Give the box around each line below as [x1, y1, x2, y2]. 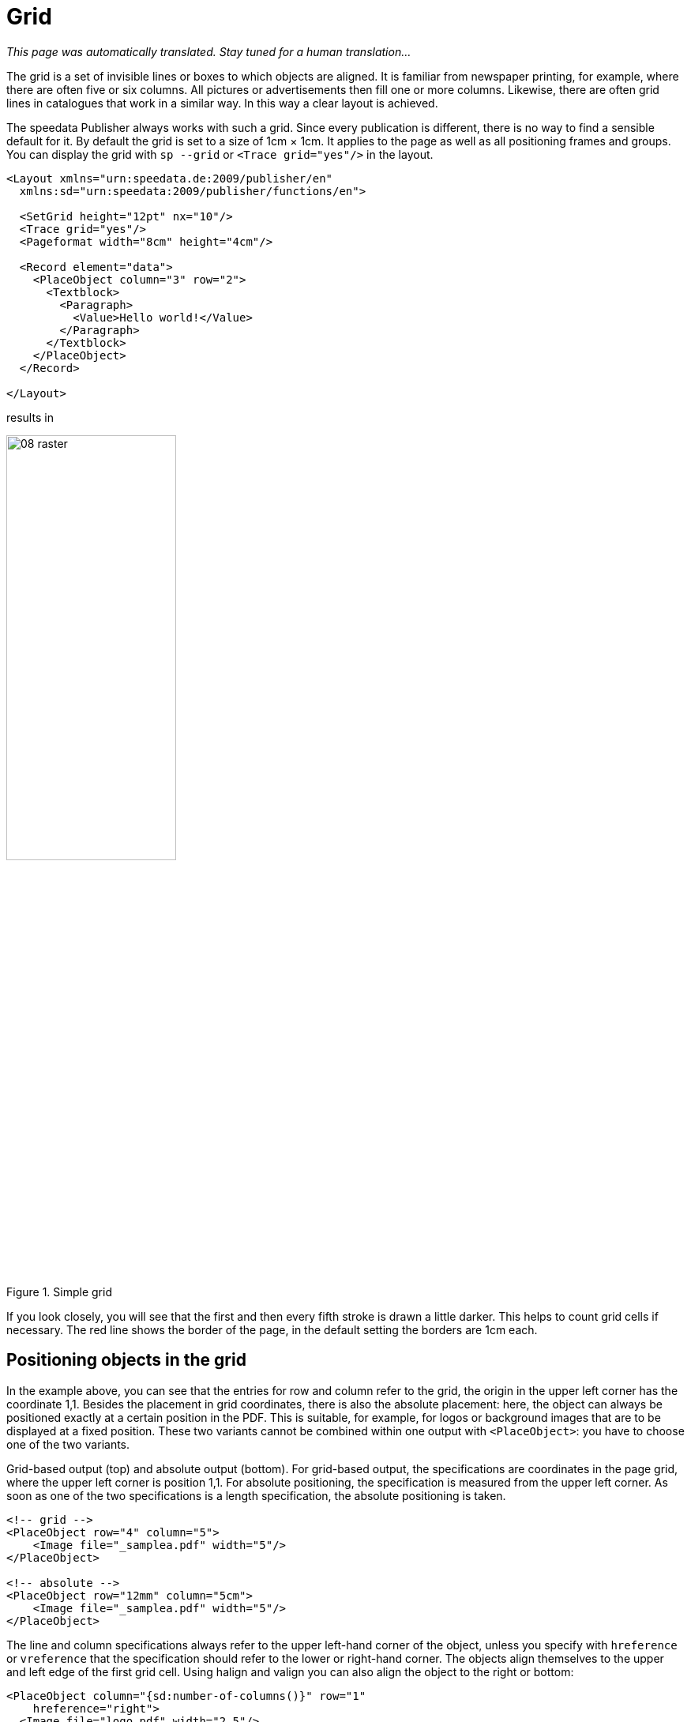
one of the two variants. [6, 1437, 130, 1451]
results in [6, 410, 54, 424]
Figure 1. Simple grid [6, 1284, 112, 1299]
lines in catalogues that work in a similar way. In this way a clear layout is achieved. [6, 96, 438, 110]
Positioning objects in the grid [6, 1350, 246, 1370]
